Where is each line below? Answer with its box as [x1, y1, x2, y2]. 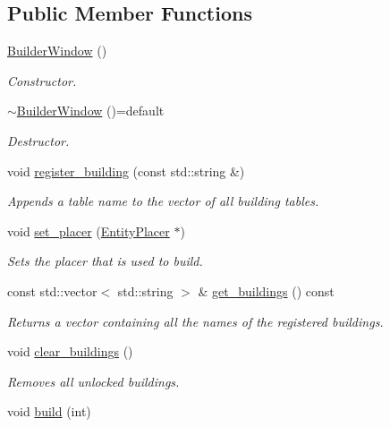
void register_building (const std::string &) [7, 161, 245, 180]
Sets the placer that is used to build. [7, 252, 203, 270]
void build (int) [7, 402, 91, 421]
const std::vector [7, 281, 97, 300]
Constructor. [7, 71, 77, 90]
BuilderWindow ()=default [16, 101, 165, 120]
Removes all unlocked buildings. [7, 371, 180, 390]
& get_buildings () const [198, 281, 335, 300]
